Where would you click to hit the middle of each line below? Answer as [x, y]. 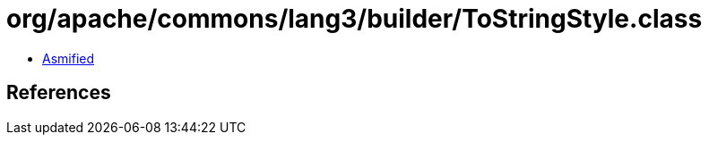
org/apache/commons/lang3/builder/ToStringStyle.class [354, 19]
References [59, 93]
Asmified [69, 58]
